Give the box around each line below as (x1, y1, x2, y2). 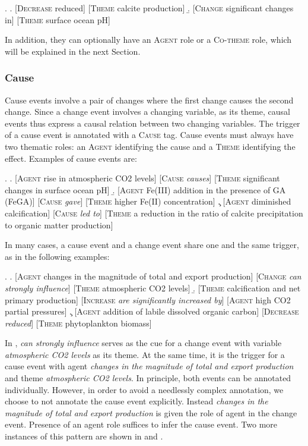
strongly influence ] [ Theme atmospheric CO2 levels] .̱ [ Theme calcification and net (5, 281, 301, 294)
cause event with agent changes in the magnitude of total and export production (5, 360, 294, 372)
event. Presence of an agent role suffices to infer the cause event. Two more (5, 418, 278, 431)
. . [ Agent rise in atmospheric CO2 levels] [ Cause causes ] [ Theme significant (5, 172, 280, 184)
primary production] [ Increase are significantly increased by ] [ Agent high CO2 (5, 293, 291, 306)
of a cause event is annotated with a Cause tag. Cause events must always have (5, 128, 294, 141)
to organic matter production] (5, 218, 113, 231)
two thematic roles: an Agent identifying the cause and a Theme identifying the (5, 140, 296, 152)
